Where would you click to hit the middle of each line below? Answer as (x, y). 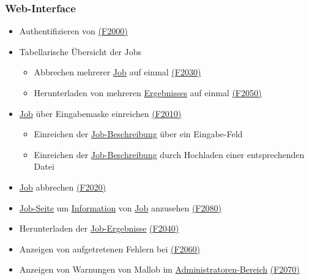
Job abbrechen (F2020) (63, 187)
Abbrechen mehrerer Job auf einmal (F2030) (117, 72)
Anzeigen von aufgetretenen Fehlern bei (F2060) (110, 248)
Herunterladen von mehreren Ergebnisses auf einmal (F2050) (148, 93)
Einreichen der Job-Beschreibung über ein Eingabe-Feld (138, 134)
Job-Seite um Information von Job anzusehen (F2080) (120, 207)
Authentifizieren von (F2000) (73, 31)
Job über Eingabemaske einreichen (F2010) (100, 113)
